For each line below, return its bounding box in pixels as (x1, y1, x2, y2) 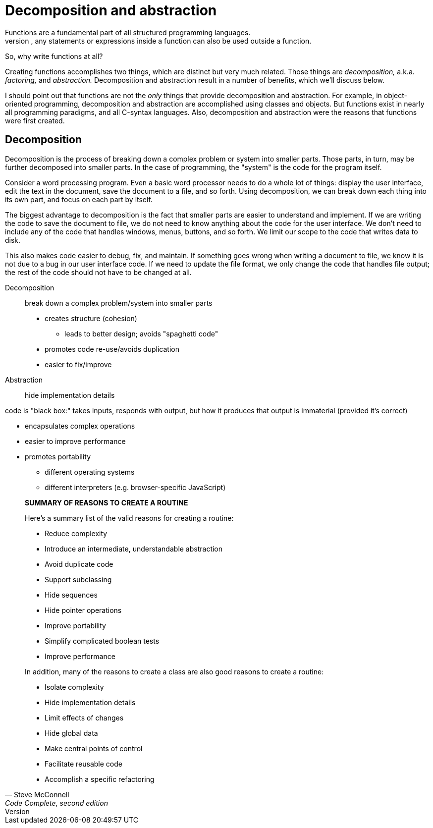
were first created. (5, 116, 65, 125)
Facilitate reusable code (45, 759, 122, 768)
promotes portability (25, 452, 91, 461)
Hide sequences (45, 590, 98, 599)
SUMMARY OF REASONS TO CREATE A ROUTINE (25, 498, 188, 507)
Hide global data (45, 728, 98, 737)
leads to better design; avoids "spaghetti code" (64, 329, 218, 338)
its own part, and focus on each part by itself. (5, 195, 153, 204)
